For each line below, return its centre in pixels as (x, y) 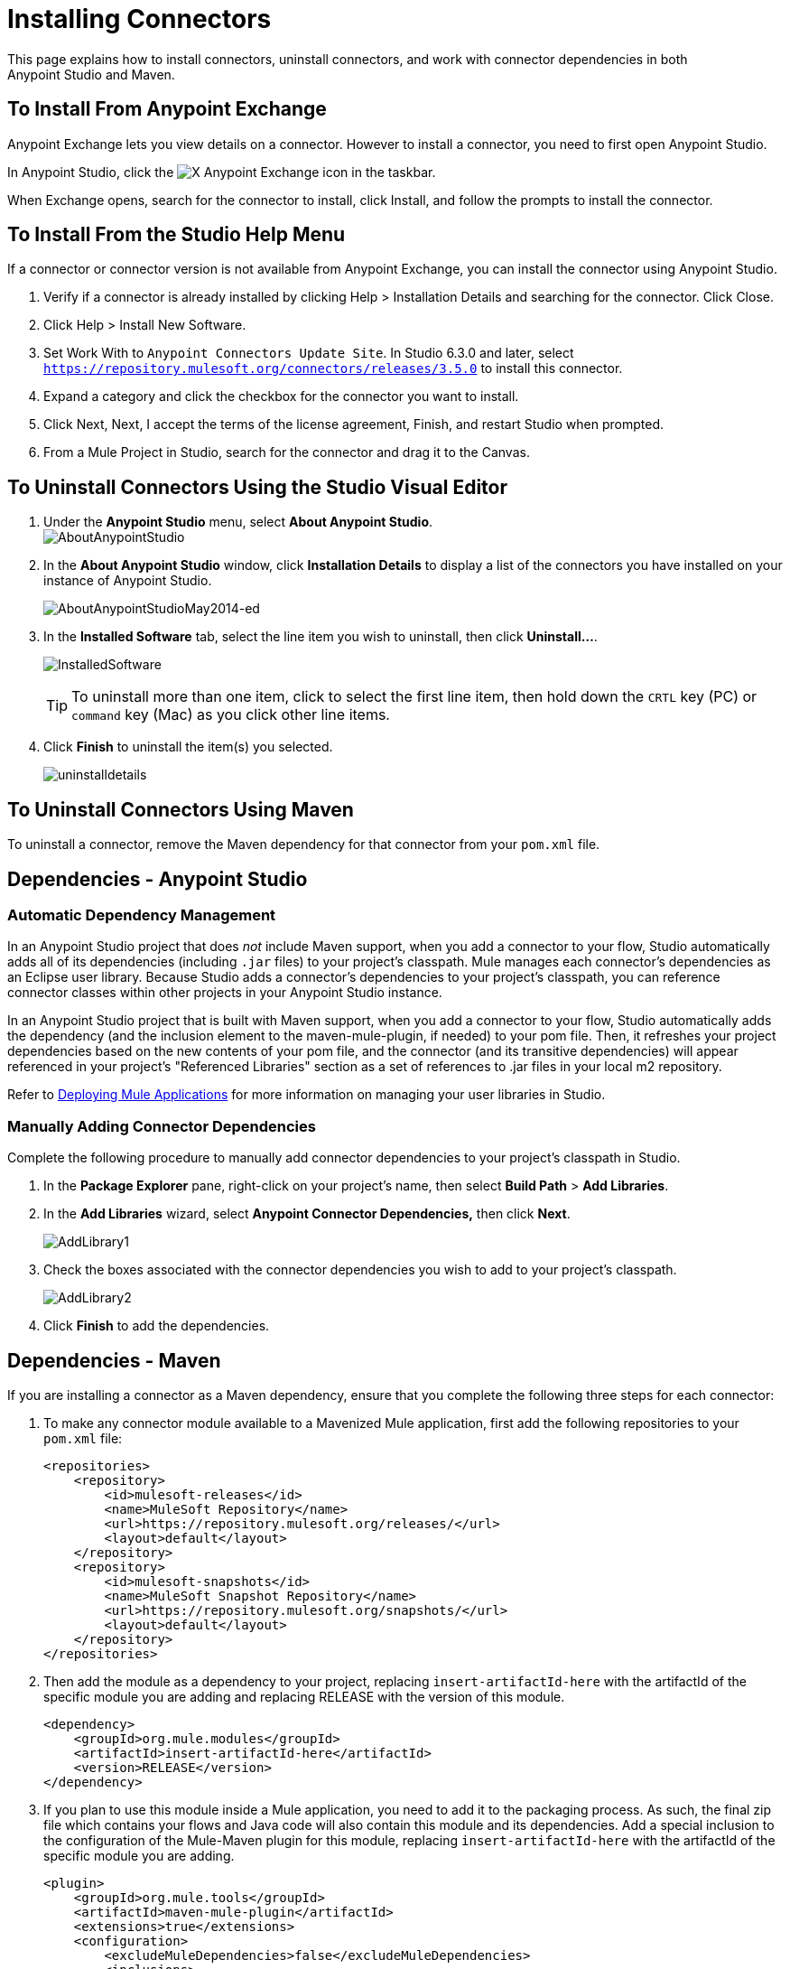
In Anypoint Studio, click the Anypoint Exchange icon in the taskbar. (222, 172)
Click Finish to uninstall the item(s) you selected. (188, 747)
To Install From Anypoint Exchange (167, 109)
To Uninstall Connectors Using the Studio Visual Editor (258, 487)
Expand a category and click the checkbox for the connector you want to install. (281, 397)
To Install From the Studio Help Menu (177, 235)
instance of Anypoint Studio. (128, 581)
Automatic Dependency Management (142, 915)
